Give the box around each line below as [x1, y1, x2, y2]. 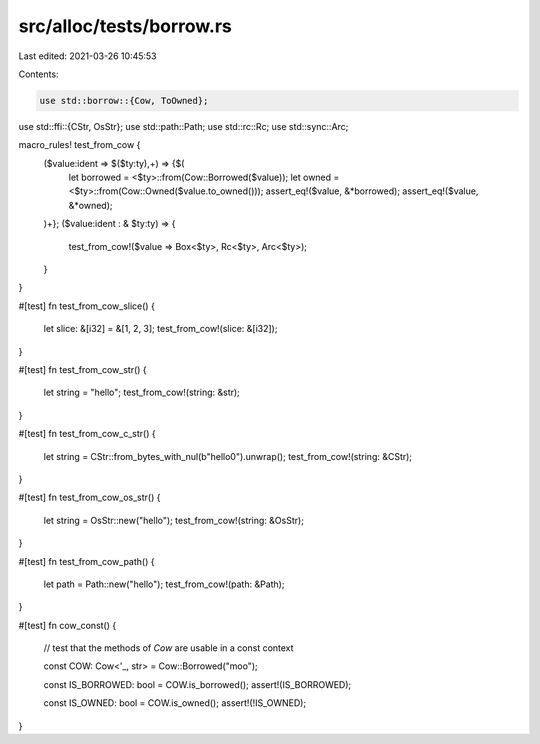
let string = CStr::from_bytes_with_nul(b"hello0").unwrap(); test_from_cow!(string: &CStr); [43, 450, 413, 462]
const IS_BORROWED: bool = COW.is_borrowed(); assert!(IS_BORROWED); [43, 678, 352, 690]
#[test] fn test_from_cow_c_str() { [18, 428, 156, 440]
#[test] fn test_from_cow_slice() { [18, 300, 155, 312]
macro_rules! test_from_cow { [18, 139, 141, 151]
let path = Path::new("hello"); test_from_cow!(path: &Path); [43, 578, 285, 590]
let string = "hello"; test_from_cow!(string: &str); [43, 386, 240, 399]
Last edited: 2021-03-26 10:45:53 [18, 50, 157, 62]
